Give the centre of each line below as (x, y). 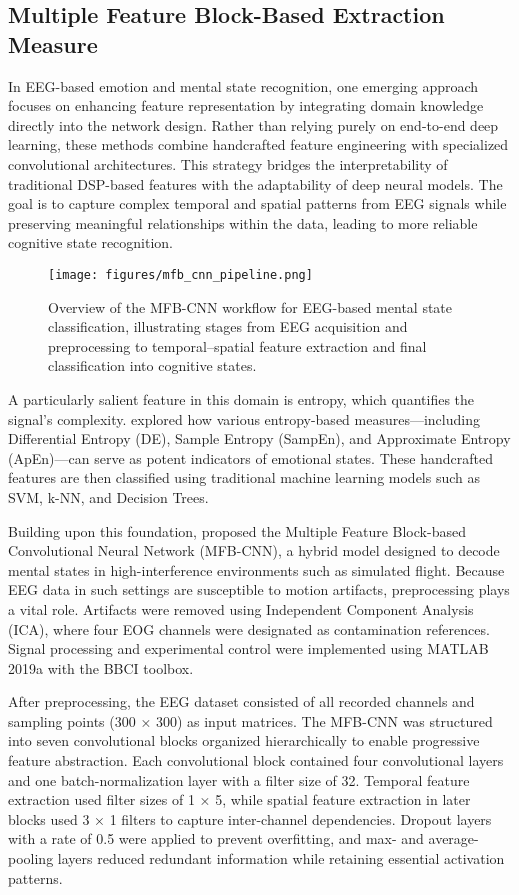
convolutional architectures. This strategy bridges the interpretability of (228, 163)
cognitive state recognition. (91, 242)
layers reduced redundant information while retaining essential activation (281, 858)
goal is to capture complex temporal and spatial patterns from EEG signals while (257, 203)
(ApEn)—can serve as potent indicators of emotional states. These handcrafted (250, 457)
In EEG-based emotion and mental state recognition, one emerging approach (243, 85)
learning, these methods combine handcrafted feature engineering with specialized (258, 144)
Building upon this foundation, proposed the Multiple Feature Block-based (237, 530)
